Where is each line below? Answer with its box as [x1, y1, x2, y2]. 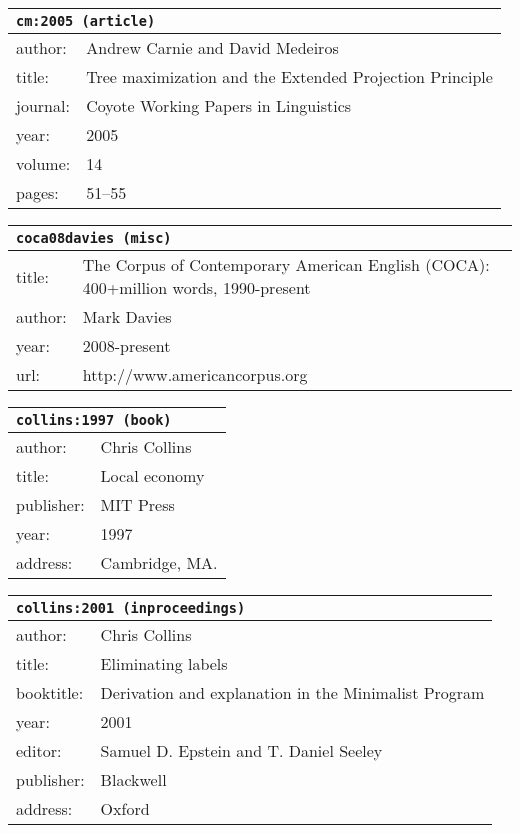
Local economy [100, 464, 205, 487]
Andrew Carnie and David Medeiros [86, 36, 339, 59]
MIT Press [100, 493, 175, 516]
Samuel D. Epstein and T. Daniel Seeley [100, 739, 383, 762]
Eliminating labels [100, 652, 228, 675]
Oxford [100, 797, 150, 820]
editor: [16, 739, 62, 762]
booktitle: [16, 681, 84, 704]
